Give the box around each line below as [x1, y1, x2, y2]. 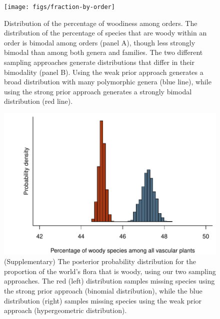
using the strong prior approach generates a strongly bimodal [4, 86, 192, 96]
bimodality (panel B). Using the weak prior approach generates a [4, 66, 203, 77]
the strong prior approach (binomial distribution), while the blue [4, 286, 202, 296]
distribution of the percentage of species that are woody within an [4, 27, 207, 38]
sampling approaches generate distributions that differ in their [4, 57, 194, 67]
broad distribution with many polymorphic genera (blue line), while [4, 76, 211, 87]
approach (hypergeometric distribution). [4, 305, 127, 316]
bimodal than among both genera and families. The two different [4, 47, 203, 57]
